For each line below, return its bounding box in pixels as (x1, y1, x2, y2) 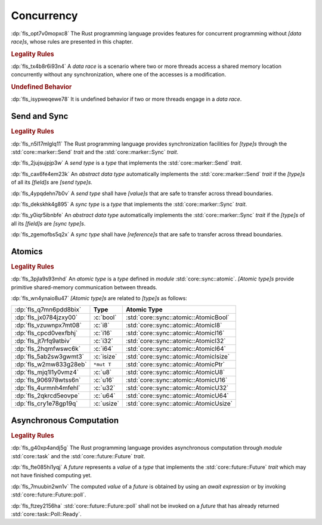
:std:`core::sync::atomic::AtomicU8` (125, 368, 225, 376)
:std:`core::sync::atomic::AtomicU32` (125, 384, 229, 392)
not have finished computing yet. (11, 472, 92, 479)
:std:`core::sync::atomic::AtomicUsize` (125, 400, 233, 408)
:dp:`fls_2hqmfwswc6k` (14, 345, 80, 353)
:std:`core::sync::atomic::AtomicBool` (125, 313, 230, 322)
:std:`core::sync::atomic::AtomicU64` (125, 391, 229, 400)
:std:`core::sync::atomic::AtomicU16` (125, 376, 228, 384)
